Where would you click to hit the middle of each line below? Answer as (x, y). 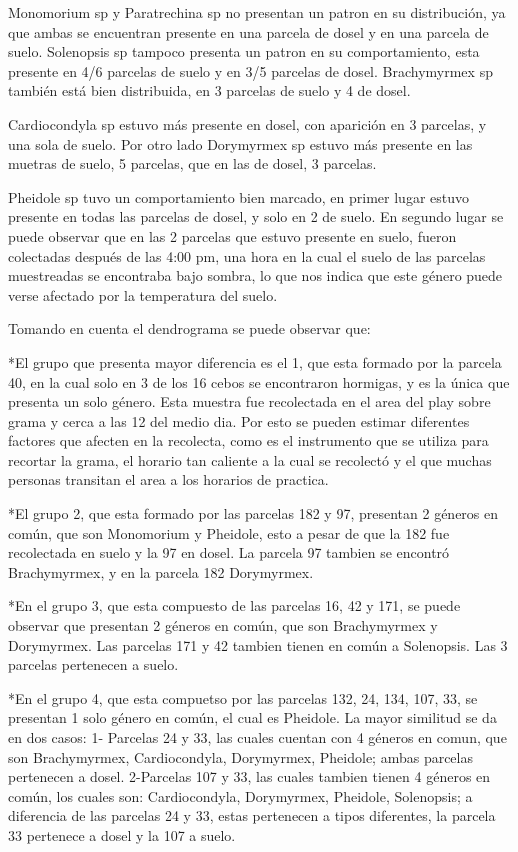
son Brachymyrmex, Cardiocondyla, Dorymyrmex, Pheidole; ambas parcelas (240, 756)
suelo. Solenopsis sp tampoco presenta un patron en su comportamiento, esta (244, 51)
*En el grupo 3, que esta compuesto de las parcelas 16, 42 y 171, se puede (234, 605)
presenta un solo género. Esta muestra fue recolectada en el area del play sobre (249, 401)
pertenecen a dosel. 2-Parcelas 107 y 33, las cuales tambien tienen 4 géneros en (249, 776)
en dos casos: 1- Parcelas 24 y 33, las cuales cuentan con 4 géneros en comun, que (257, 737)
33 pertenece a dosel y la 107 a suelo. (122, 834)
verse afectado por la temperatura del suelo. (143, 294)
